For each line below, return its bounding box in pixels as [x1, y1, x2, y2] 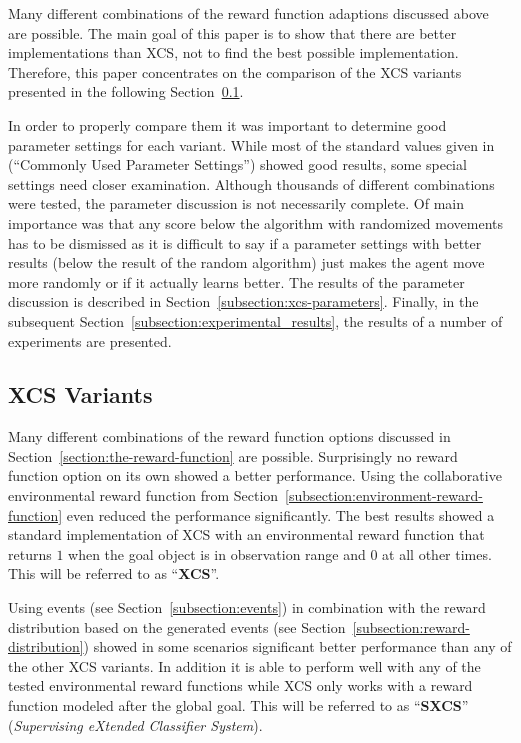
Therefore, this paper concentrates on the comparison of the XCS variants [8, 61, 462, 82]
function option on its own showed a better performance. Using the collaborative [8, 465, 502, 486]
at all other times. [382, 543, 492, 564]
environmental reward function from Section [8, 485, 279, 506]
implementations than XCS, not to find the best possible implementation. [8, 42, 459, 63]
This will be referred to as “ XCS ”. [8, 563, 220, 584]
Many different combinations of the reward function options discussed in [8, 426, 451, 447]
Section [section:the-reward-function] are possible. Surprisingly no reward [8, 445, 458, 466]
